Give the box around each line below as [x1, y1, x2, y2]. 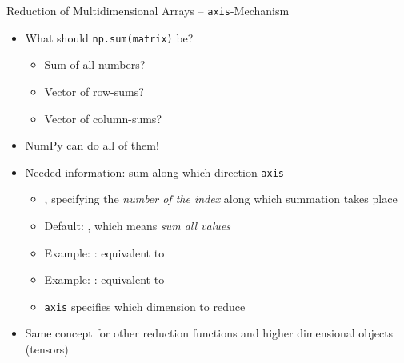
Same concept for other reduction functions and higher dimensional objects [25, 325, 394, 341]
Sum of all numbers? [44, 56, 146, 73]
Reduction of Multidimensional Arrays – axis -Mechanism [6, 2, 290, 18]
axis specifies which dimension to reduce [44, 297, 246, 314]
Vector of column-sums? [44, 110, 162, 126]
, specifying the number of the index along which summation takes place [44, 190, 398, 207]
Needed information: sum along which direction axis [25, 163, 284, 180]
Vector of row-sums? [44, 82, 144, 99]
